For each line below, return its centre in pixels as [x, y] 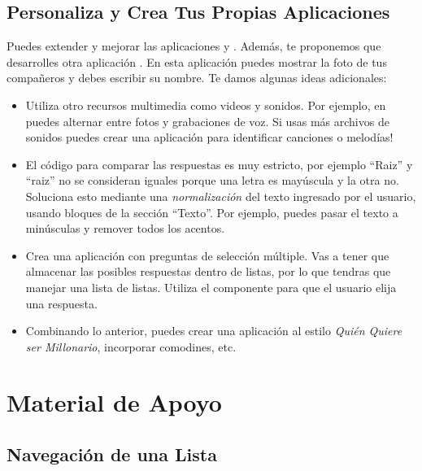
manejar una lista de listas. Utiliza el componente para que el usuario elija [211, 287]
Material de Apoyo [114, 402]
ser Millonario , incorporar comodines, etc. [131, 346]
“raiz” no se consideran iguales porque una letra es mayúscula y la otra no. [212, 180]
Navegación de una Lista [112, 454]
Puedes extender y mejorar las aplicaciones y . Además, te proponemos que [194, 46]
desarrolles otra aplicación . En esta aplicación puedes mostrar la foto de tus [197, 61]
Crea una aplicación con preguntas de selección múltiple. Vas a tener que [207, 255]
